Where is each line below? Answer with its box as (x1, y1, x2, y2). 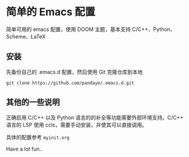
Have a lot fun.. (6, 145, 43, 152)
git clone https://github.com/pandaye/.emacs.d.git (6, 80, 134, 86)
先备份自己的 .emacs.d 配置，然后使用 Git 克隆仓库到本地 (6, 68, 143, 75)
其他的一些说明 (6, 97, 60, 107)
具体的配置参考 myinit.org (6, 134, 70, 141)
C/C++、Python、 (132, 26, 176, 33)
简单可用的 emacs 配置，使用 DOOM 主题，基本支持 (6, 26, 131, 33)
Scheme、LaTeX (6, 33, 45, 40)
